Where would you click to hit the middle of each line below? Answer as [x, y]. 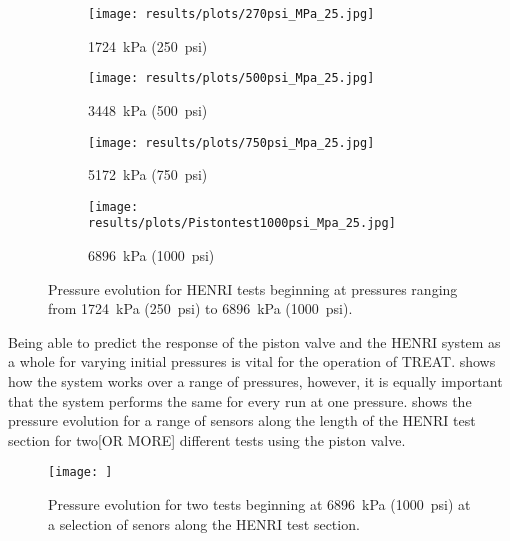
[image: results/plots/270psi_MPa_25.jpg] [231, 14]
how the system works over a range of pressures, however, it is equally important [255, 381]
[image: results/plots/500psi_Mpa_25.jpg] [231, 78]
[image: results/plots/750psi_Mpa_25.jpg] [231, 142]
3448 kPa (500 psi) [148, 109]
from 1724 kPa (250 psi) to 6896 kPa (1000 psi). [200, 308]
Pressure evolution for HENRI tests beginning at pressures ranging [253, 288]
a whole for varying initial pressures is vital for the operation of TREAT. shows [252, 361]
